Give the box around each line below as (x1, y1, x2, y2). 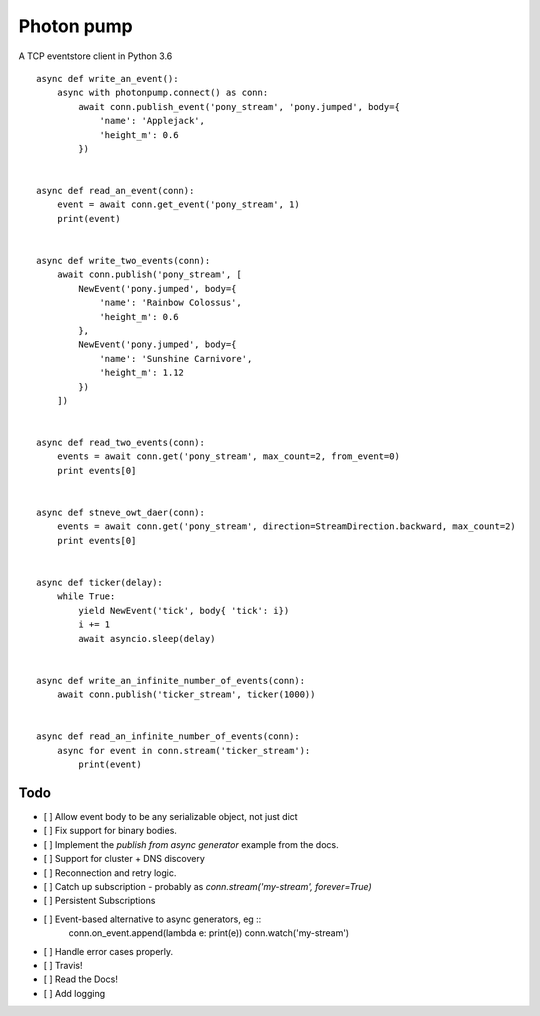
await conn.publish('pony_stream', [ (56, 269, 242, 280)
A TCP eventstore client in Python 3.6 (18, 50, 173, 62)
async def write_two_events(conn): (36, 255, 211, 267)
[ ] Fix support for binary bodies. (43, 825, 177, 837)
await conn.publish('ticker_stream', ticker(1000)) (56, 689, 316, 700)
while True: (56, 591, 116, 602)
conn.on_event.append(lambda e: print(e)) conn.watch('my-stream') (68, 927, 350, 939)
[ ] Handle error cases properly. (43, 945, 174, 957)
